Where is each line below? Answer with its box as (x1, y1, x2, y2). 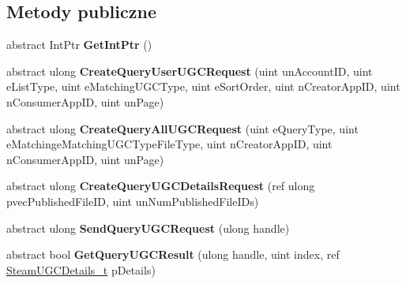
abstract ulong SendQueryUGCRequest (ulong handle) (6, 219, 290, 236)
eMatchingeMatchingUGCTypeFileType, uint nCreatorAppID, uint (6, 136, 333, 152)
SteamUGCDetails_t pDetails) (6, 261, 156, 278)
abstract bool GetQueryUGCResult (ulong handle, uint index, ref (6, 246, 340, 263)
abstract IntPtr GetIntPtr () (6, 36, 152, 53)
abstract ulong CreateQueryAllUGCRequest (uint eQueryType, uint (6, 120, 359, 136)
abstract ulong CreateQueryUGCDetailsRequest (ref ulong (6, 177, 315, 194)
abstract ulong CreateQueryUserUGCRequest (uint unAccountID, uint (6, 62, 373, 79)
